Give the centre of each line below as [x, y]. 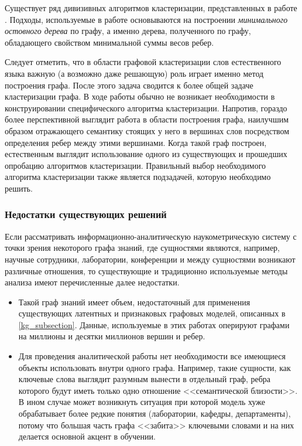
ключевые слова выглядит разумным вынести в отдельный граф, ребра [145, 379]
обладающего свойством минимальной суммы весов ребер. [109, 42]
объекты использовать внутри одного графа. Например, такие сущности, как [155, 367]
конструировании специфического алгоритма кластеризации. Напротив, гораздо [146, 108]
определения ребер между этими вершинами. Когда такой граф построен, [136, 142]
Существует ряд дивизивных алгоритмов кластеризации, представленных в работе [151, 8]
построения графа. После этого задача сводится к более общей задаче [129, 85]
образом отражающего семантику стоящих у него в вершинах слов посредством [147, 130]
